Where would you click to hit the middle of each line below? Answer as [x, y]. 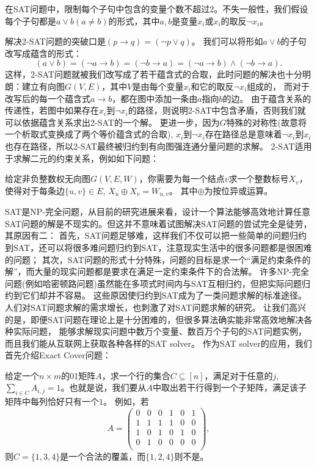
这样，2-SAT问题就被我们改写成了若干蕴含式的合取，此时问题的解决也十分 [154, 74]
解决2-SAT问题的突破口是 [55, 41]
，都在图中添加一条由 [155, 98]
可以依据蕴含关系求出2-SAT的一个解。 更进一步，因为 [112, 122]
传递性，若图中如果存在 [52, 110]
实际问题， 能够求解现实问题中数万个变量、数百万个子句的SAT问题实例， [160, 331]
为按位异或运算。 [239, 190]
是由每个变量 [158, 86]
